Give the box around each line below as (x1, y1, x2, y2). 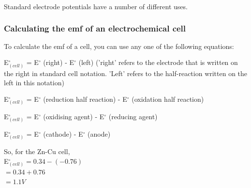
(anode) (88, 129, 111, 139)
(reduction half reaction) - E (43, 94, 127, 104)
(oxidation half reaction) (132, 94, 204, 104)
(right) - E (43, 57, 74, 67)
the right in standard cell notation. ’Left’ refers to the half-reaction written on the (4, 68, 248, 78)
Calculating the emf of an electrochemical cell (4, 22, 186, 34)
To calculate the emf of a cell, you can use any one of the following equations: (4, 41, 234, 51)
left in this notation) (4, 78, 64, 88)
